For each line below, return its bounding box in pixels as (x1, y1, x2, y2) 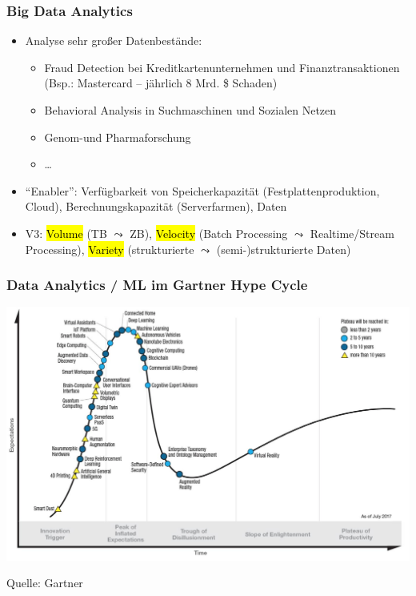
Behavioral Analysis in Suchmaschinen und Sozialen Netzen (44, 102, 337, 118)
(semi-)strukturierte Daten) (216, 240, 351, 257)
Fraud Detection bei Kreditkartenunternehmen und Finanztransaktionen (44, 58, 400, 75)
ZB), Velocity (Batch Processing (130, 224, 288, 241)
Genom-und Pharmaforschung (44, 128, 191, 145)
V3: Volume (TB (25, 224, 107, 241)
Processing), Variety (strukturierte (25, 240, 194, 257)
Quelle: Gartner (6, 574, 83, 591)
